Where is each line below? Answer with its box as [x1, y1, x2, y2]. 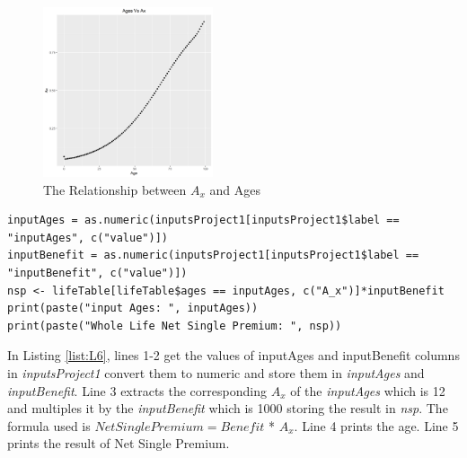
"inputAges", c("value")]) [7, 231, 168, 244]
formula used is [7, 416, 91, 435]
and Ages [209, 180, 260, 198]
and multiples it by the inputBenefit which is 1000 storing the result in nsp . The [7, 399, 448, 418]
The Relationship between [43, 180, 187, 198]
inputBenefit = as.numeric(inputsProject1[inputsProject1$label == [7, 249, 419, 262]
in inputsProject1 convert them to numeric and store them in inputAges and [7, 363, 425, 382]
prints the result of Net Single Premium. [7, 434, 230, 453]
